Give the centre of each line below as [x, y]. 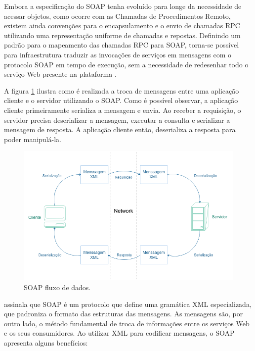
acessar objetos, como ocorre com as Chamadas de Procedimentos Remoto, [117, 16]
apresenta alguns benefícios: [46, 342]
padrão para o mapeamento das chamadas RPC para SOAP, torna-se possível [122, 45]
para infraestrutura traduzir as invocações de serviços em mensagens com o [118, 54]
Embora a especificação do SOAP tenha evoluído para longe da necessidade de [123, 6]
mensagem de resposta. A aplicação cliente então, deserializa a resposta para [120, 129]
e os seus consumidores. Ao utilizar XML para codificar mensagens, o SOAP [119, 333]
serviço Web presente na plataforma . [60, 74]
